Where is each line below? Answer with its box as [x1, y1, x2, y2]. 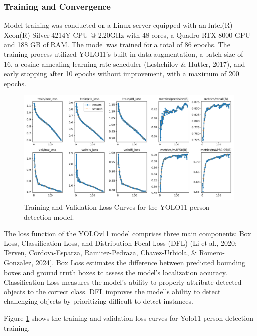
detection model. [24, 211, 74, 222]
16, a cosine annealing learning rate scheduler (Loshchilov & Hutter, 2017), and [4, 58, 245, 69]
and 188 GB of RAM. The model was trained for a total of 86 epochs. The [4, 39, 230, 49]
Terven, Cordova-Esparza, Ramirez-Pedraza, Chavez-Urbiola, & [4, 247, 197, 258]
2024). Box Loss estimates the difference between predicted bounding [35, 257, 245, 267]
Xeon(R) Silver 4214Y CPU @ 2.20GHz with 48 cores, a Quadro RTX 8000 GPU [4, 29, 250, 40]
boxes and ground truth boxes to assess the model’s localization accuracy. [4, 267, 227, 277]
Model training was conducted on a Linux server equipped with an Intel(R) [4, 20, 233, 30]
